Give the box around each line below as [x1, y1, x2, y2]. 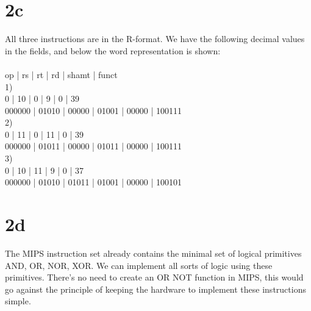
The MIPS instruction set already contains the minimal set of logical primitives [5, 246, 302, 259]
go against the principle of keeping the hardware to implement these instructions [5, 282, 306, 295]
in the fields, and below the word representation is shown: [5, 44, 221, 57]
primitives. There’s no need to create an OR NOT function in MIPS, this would [5, 271, 304, 284]
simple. [5, 295, 31, 307]
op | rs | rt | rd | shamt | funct [5, 68, 118, 80]
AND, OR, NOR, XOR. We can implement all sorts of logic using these [5, 259, 273, 271]
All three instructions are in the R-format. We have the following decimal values [5, 32, 305, 45]
